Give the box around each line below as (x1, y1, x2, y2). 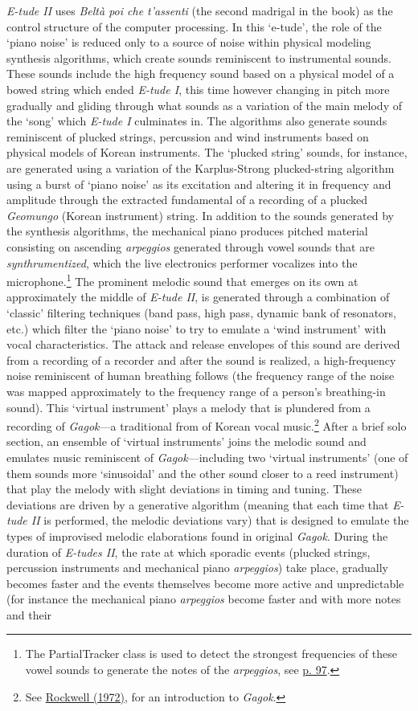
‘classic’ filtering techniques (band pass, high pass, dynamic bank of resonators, (6, 304, 396, 321)
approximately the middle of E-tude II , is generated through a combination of (6, 288, 390, 305)
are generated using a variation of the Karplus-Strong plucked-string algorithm (6, 159, 395, 176)
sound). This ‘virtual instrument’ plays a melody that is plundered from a (6, 398, 371, 415)
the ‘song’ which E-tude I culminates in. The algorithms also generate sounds (6, 112, 387, 129)
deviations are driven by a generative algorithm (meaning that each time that (6, 496, 389, 513)
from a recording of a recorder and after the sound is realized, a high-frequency (6, 351, 396, 368)
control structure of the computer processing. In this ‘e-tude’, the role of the (6, 18, 382, 35)
